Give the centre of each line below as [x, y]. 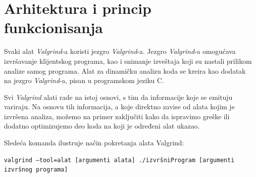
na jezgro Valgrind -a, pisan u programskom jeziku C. [84, 80]
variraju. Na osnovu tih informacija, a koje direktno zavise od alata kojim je [119, 107]
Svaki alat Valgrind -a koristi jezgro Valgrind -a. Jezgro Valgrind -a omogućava [120, 51]
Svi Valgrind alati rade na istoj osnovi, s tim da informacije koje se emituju [118, 97]
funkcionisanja [53, 27]
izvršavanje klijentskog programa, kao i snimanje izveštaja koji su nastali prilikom [128, 61]
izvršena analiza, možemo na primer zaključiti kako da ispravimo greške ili [117, 116]
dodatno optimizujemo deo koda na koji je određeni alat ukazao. [102, 126]
